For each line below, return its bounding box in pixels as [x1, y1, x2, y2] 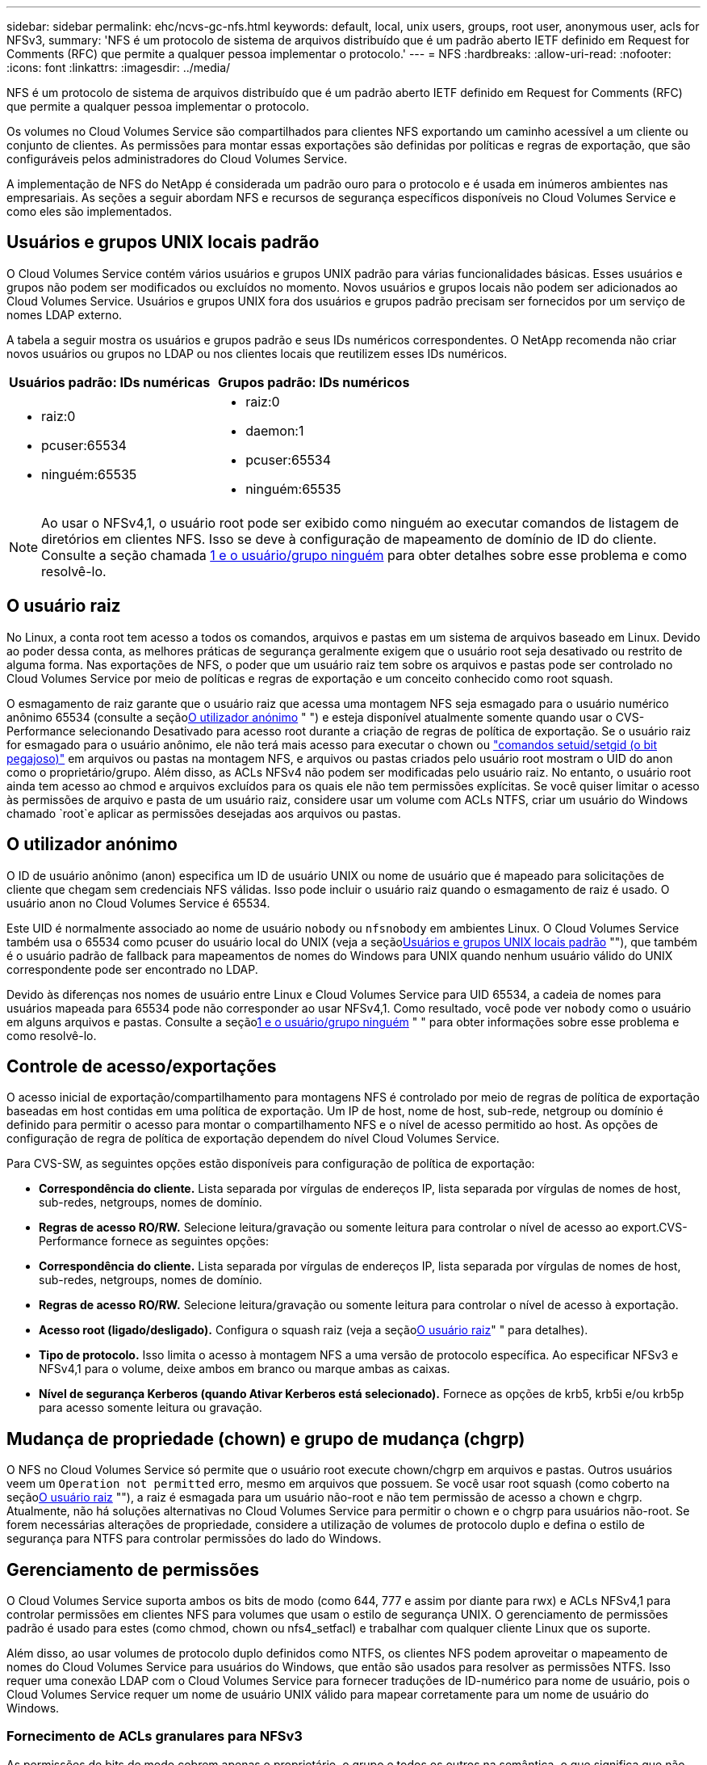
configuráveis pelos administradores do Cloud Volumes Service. [6, 152, 348, 166]
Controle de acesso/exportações [6, 1055, 277, 1076]
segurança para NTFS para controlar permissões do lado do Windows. [6, 1531, 382, 1546]
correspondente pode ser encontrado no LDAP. [6, 962, 258, 976]
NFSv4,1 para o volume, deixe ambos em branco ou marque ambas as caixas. [39, 1362, 450, 1376]
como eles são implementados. [6, 204, 172, 218]
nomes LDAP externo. [6, 307, 123, 322]
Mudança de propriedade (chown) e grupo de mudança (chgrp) [6, 1428, 525, 1449]
